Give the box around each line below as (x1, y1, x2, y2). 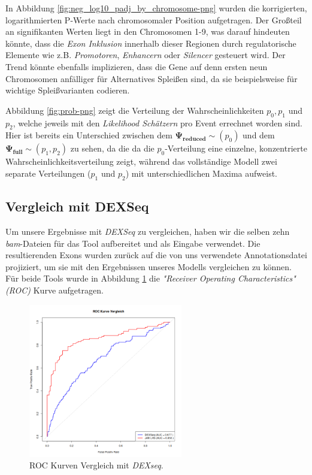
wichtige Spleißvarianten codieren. (5, 84, 130, 96)
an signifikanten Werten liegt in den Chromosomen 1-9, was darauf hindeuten (5, 25, 290, 38)
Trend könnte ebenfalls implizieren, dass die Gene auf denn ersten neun (5, 60, 268, 72)
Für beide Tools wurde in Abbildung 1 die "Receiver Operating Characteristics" (5, 272, 296, 285)
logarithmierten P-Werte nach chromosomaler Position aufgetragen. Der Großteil (5, 13, 302, 26)
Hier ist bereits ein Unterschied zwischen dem (5, 129, 172, 141)
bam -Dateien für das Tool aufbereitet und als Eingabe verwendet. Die (5, 237, 260, 249)
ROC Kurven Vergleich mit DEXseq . (29, 459, 163, 471)
